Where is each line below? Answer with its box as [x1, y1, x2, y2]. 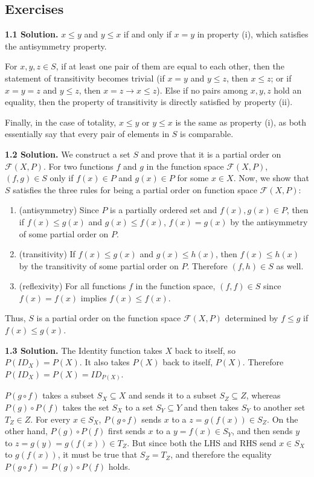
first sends [108, 424, 146, 437]
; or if [271, 71, 292, 84]
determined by [225, 312, 278, 324]
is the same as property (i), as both [175, 115, 307, 128]
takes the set [62, 400, 109, 413]
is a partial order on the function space [36, 312, 181, 324]
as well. [276, 259, 304, 272]
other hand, [5, 424, 48, 437]
